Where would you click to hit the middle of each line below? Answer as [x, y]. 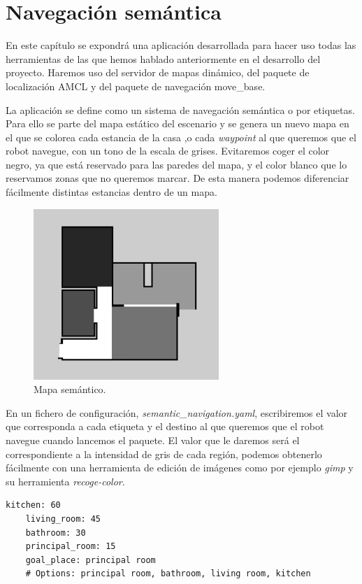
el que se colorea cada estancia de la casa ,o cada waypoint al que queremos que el [181, 137]
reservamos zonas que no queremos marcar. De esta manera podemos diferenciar [178, 178]
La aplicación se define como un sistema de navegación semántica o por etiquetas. [180, 109]
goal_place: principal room [90, 560]
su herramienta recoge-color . [65, 481]
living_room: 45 [63, 519]
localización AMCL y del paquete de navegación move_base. [136, 86]
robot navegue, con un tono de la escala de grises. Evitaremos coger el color [168, 151]
